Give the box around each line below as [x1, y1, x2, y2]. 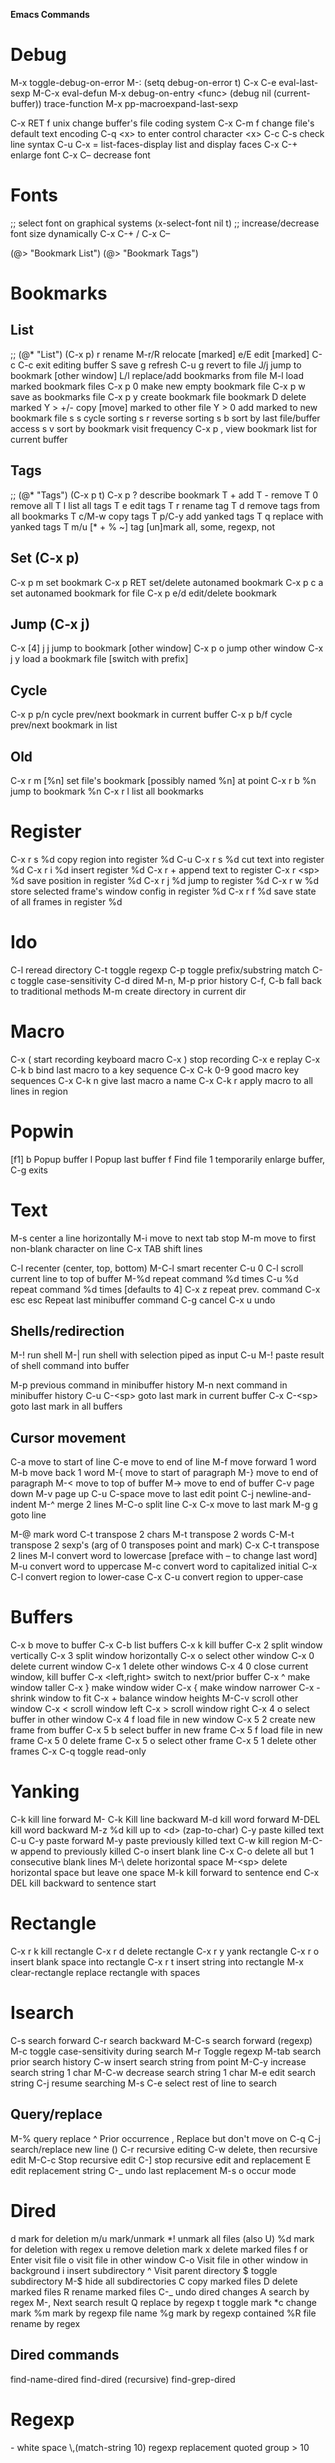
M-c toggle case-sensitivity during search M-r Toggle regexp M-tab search [10, 2045, 322, 2057]
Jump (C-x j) [10, 615, 91, 633]
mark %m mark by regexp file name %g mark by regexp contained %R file [10, 2307, 317, 2319]
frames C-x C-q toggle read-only [10, 1745, 147, 1758]
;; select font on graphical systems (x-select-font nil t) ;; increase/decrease [10, 217, 320, 229]
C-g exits [10, 1164, 48, 1176]
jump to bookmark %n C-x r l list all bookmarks [10, 785, 204, 797]
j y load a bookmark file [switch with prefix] [10, 653, 189, 665]
